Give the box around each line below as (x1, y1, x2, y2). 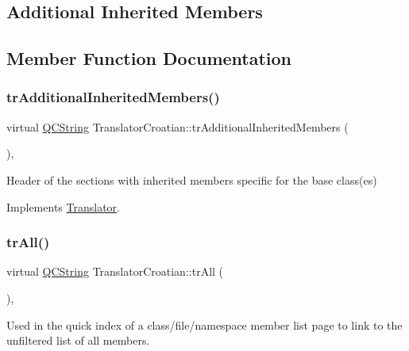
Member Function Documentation (6, 46, 292, 71)
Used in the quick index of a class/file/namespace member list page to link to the (6, 316, 403, 333)
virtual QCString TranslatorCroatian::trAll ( (6, 263, 224, 280)
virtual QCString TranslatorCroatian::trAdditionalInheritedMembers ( (6, 118, 349, 135)
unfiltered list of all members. (6, 332, 150, 349)
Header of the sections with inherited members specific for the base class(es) (6, 171, 377, 188)
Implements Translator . (6, 198, 120, 215)
